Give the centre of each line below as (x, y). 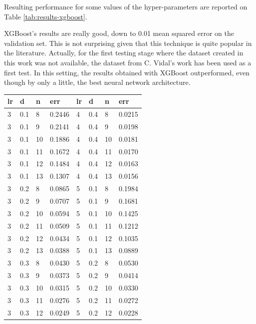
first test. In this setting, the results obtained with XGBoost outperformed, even (127, 72)
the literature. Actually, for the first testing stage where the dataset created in (124, 53)
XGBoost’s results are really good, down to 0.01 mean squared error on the (119, 33)
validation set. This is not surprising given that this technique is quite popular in (128, 43)
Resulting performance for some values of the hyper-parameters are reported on (126, 6)
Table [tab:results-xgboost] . (46, 16)
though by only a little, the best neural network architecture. (97, 82)
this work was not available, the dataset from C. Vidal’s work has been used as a (128, 62)
